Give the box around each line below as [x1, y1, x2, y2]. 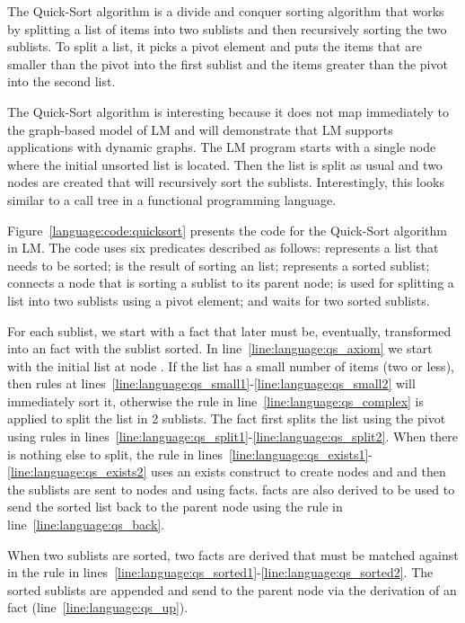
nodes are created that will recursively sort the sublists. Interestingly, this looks [7, 173, 445, 191]
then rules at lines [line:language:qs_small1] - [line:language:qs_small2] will [7, 374, 416, 393]
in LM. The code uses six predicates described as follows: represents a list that [7, 238, 439, 257]
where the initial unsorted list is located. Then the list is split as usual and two [7, 155, 443, 174]
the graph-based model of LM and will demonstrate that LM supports [7, 120, 393, 138]
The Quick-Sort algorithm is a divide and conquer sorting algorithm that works [7, 2, 444, 20]
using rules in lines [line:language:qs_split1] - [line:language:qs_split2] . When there [7, 427, 458, 446]
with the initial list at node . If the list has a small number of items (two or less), [7, 356, 454, 375]
